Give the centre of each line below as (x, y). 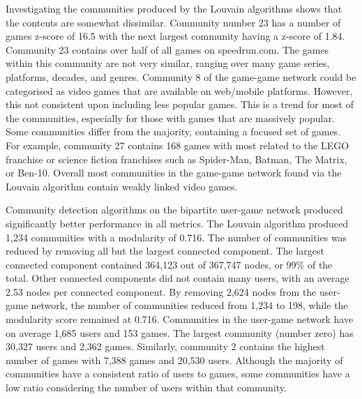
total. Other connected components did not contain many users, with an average (178, 278)
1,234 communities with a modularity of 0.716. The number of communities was (176, 237)
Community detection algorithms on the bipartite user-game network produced (174, 210)
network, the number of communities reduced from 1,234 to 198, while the (189, 305)
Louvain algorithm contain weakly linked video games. (122, 186)
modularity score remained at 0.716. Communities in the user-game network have (180, 319)
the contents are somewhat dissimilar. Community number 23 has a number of (173, 22)
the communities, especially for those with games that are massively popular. (170, 118)
